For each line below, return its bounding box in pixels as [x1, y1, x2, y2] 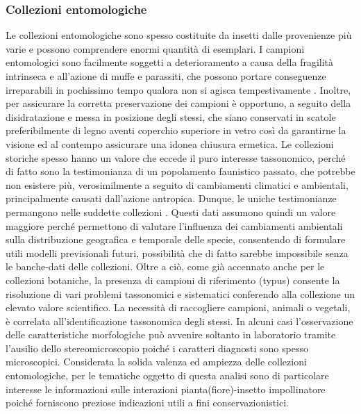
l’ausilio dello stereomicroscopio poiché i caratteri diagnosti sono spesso [6, 340, 308, 355]
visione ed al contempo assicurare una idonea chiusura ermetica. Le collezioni [6, 136, 334, 151]
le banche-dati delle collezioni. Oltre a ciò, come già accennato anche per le [6, 259, 325, 274]
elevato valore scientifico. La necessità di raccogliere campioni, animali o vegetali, [6, 300, 351, 315]
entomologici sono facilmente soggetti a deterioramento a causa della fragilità [6, 55, 334, 69]
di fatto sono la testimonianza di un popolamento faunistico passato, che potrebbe [6, 164, 355, 179]
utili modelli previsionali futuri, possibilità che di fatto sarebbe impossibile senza [6, 245, 349, 260]
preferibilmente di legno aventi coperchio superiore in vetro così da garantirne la [6, 123, 346, 138]
